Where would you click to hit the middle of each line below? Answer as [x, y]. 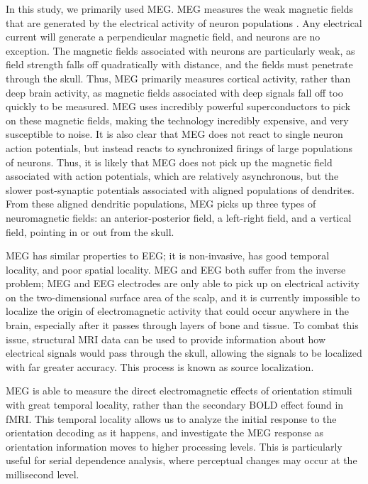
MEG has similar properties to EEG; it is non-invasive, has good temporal [168, 256]
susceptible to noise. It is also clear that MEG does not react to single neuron [174, 134]
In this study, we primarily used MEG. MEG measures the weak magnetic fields [179, 9]
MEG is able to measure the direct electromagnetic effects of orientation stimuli [179, 391]
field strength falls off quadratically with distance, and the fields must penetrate [179, 64]
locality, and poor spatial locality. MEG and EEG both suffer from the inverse [176, 269]
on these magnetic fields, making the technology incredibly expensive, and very [177, 120]
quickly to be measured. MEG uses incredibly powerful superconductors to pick [178, 106]
